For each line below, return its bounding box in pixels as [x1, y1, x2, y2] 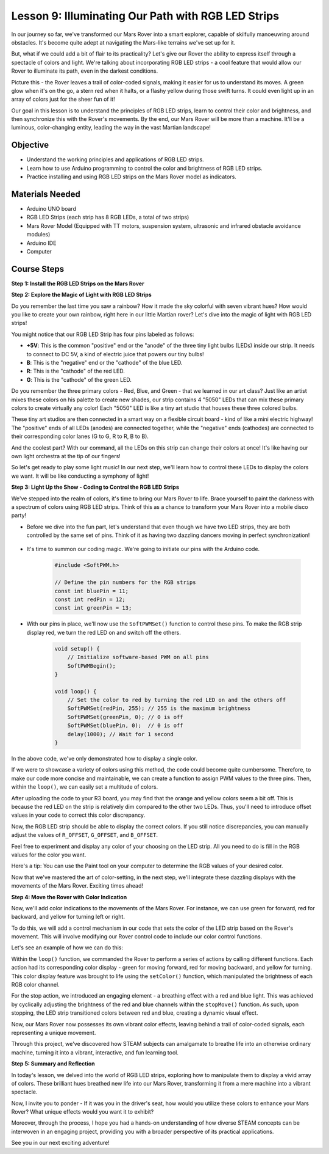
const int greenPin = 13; [54, 605, 132, 612]
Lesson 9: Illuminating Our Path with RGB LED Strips [11, 9, 280, 23]
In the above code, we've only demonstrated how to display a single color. [11, 755, 198, 762]
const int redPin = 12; [54, 596, 126, 603]
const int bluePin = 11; [54, 587, 129, 594]
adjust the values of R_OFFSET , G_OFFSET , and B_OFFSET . [11, 831, 158, 839]
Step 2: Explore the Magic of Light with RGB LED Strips [11, 291, 152, 299]
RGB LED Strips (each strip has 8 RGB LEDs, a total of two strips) [26, 214, 189, 221]
